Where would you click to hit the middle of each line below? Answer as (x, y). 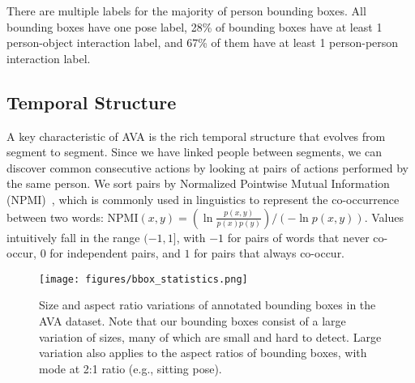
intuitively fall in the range (73, 237)
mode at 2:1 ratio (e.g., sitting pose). (130, 368)
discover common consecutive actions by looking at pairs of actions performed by (207, 167)
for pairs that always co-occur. (270, 253)
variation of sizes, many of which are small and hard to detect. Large (210, 336)
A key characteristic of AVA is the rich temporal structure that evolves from (196, 136)
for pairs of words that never (298, 237)
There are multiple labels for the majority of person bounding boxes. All (186, 11)
